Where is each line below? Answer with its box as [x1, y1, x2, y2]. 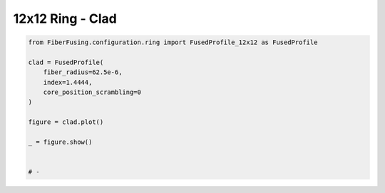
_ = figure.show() [28, 138, 93, 146]
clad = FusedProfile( [28, 58, 104, 66]
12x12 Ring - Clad [13, 11, 117, 26]
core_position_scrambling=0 [43, 88, 142, 96]
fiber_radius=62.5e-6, [43, 68, 123, 76]
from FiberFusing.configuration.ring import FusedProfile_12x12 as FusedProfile [28, 38, 318, 46]
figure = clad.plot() [28, 118, 104, 126]
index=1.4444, [43, 78, 93, 86]
